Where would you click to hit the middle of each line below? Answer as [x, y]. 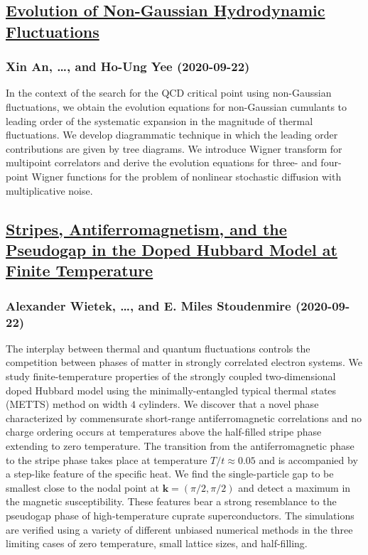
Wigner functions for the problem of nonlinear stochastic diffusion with [186, 176]
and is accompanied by [308, 459]
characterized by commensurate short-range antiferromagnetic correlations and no [184, 417]
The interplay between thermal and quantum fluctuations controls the [158, 348]
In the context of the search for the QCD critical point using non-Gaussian [169, 93]
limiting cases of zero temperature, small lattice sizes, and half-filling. [157, 543]
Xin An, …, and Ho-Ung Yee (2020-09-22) [128, 66]
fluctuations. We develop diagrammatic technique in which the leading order [172, 135]
